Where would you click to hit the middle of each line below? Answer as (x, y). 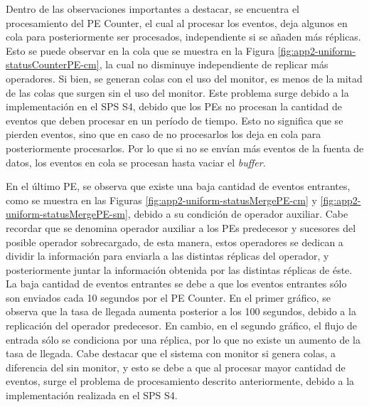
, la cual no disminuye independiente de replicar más (214, 64)
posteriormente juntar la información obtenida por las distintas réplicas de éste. (179, 269)
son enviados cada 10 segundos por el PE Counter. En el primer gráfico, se (168, 297)
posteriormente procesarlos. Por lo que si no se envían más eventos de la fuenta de (185, 148)
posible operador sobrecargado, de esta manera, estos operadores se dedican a (175, 242)
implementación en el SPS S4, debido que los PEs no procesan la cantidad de (174, 106)
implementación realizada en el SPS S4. (92, 395)
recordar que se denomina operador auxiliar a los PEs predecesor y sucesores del (181, 227)
